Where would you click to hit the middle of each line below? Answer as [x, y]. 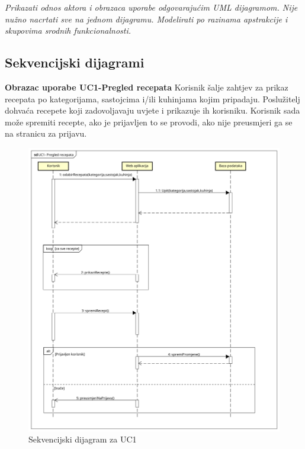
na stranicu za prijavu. [46, 133]
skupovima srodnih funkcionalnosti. [68, 30]
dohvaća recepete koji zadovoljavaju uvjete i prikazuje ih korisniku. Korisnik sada [152, 110]
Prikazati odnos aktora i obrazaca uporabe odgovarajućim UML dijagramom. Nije [151, 7]
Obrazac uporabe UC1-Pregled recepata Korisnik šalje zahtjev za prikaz [147, 87]
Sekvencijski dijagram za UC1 [83, 439]
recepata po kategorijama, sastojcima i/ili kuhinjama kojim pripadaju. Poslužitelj [152, 98]
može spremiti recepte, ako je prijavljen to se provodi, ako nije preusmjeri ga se [149, 122]
